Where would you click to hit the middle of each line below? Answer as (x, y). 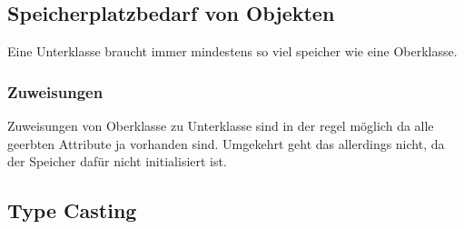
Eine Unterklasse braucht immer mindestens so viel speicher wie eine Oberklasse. (232, 51)
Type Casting (72, 210)
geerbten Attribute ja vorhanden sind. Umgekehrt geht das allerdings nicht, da (226, 143)
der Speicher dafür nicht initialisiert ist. (117, 161)
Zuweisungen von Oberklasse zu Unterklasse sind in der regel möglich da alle (221, 126)
